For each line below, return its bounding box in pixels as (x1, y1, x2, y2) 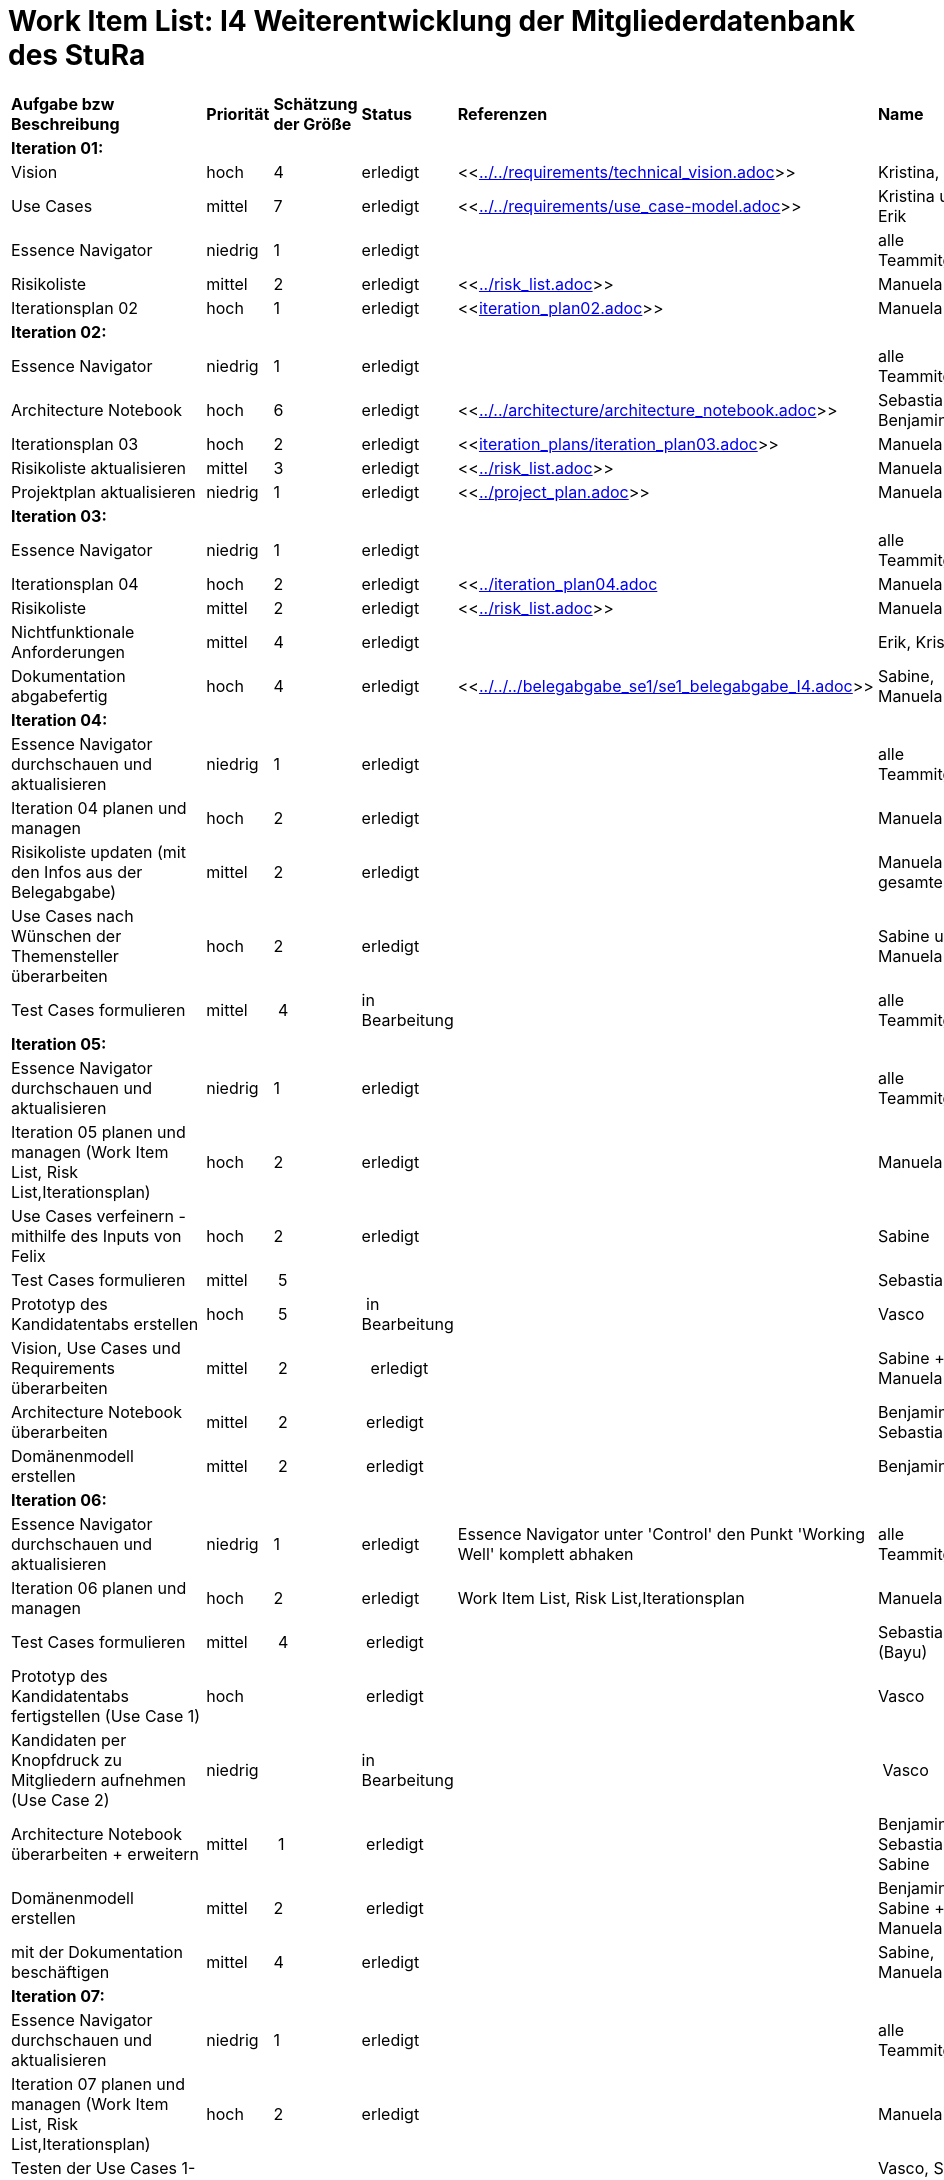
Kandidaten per (11, 1729, 127, 1750)
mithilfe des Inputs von (11, 1225, 182, 1246)
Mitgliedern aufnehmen (11, 1769, 187, 1790)
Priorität (206, 103, 270, 124)
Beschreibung (11, 113, 120, 134)
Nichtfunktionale (11, 621, 135, 642)
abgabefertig (11, 685, 108, 706)
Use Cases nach (11, 905, 134, 926)
